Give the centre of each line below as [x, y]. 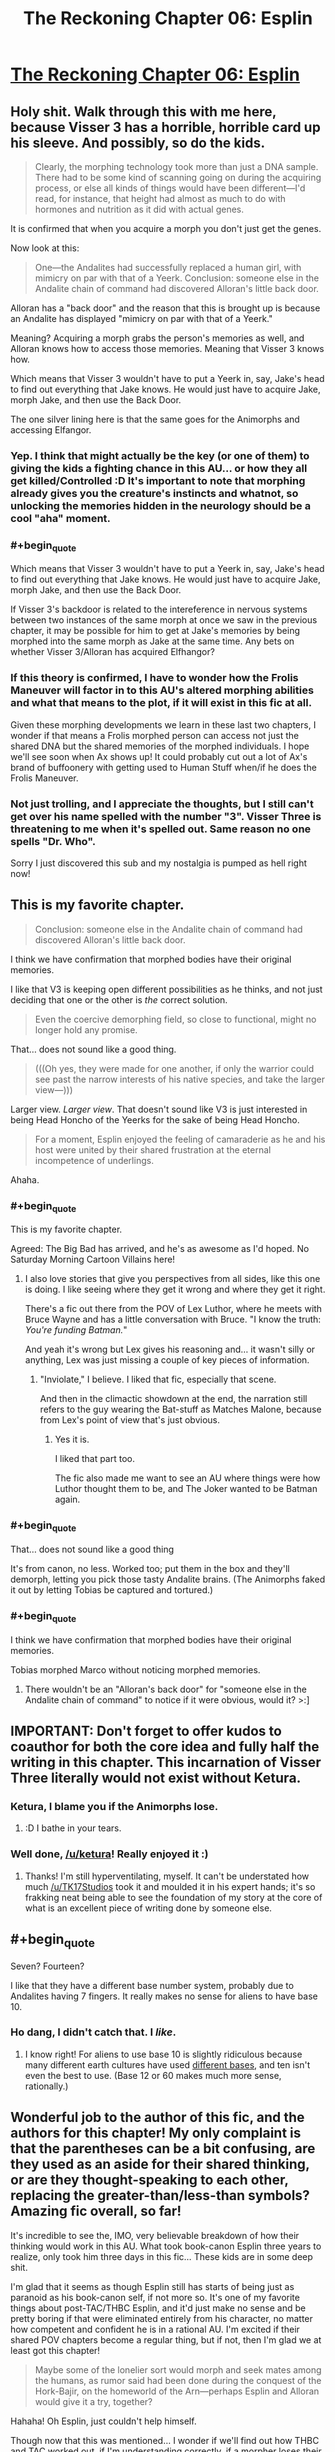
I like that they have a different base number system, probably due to [152, 1985]
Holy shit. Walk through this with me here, [143, 111]
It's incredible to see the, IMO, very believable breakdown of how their [155, 2235]
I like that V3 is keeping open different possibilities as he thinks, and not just [166, 989]
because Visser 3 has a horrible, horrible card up [165, 127]
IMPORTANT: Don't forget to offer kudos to [146, 1730]
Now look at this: [45, 248]
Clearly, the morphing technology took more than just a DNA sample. [176, 166]
